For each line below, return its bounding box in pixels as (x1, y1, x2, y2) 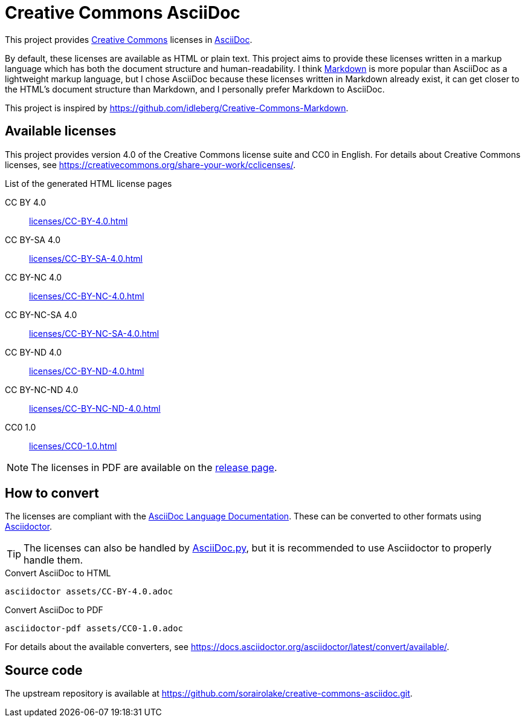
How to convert (5, 486, 99, 501)
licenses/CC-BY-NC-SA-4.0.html (29, 328, 159, 339)
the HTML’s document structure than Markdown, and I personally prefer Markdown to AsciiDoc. (5, 83, 385, 94)
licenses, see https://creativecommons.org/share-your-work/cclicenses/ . (5, 159, 296, 170)
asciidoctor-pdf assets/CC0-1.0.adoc (5, 623, 184, 634)
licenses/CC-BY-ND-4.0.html (29, 365, 144, 376)
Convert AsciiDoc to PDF (5, 605, 103, 616)
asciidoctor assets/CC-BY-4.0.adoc (5, 587, 173, 597)
